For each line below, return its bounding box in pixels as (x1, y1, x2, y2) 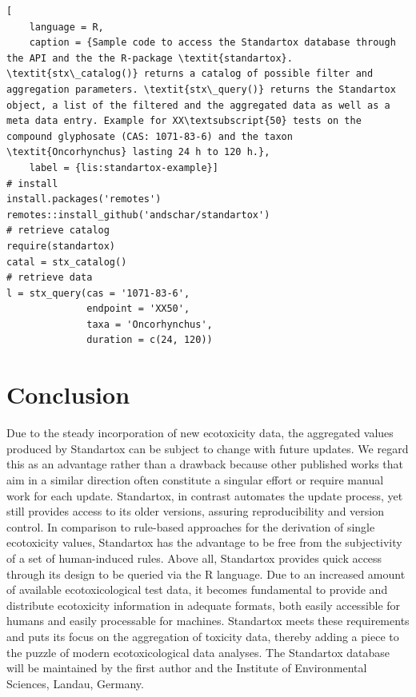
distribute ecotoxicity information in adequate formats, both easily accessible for (6, 596, 401, 613)
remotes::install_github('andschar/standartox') (6, 209, 270, 221)
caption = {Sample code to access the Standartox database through (29, 37, 396, 49)
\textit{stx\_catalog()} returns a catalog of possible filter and (6, 68, 374, 80)
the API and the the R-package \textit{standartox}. (6, 52, 293, 64)
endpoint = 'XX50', (86, 303, 190, 315)
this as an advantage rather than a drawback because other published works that (6, 456, 404, 472)
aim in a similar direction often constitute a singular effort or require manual (6, 471, 384, 488)
